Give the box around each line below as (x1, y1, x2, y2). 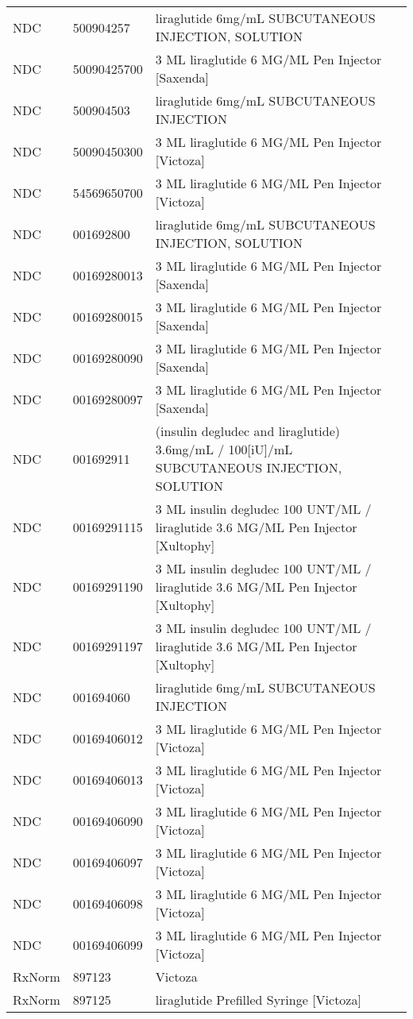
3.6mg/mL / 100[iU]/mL (155, 440, 293, 458)
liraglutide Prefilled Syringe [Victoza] (155, 990, 361, 1009)
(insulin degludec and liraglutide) (155, 422, 341, 440)
